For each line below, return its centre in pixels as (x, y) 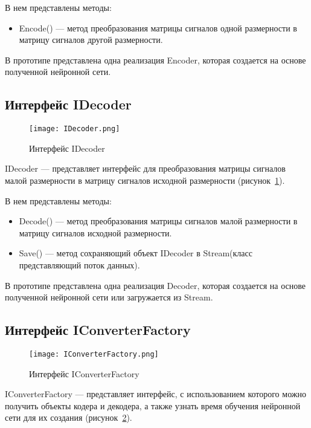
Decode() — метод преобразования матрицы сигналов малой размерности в (158, 221)
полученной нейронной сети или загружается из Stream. (109, 297)
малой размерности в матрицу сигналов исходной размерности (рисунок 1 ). (145, 180)
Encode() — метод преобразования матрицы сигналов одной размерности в (158, 28)
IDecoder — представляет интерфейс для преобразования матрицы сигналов (145, 168)
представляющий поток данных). (79, 264)
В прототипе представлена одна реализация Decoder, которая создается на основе (155, 285)
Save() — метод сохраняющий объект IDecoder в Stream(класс (136, 253)
